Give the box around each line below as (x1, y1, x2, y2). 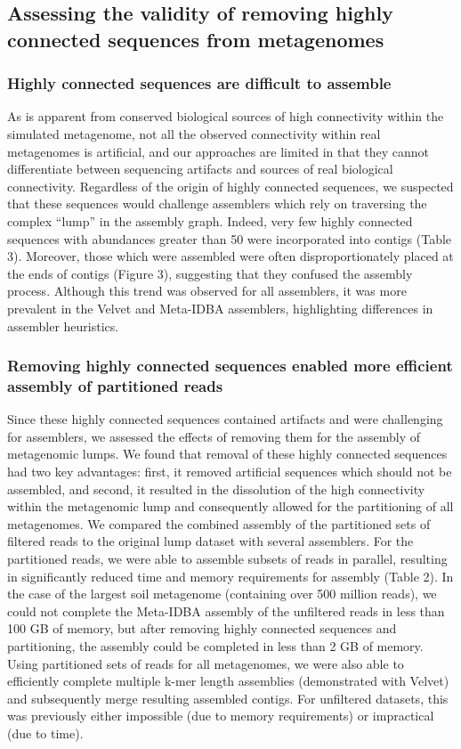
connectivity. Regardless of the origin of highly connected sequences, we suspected (7, 176, 454, 195)
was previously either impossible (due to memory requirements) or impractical (7, 706, 434, 725)
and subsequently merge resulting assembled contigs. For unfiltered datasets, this (7, 688, 449, 707)
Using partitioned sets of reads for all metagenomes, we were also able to (7, 654, 404, 672)
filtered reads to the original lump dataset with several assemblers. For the (7, 532, 414, 550)
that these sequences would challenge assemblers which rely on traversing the (7, 194, 427, 213)
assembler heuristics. (7, 316, 119, 335)
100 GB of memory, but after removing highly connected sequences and (7, 619, 397, 638)
